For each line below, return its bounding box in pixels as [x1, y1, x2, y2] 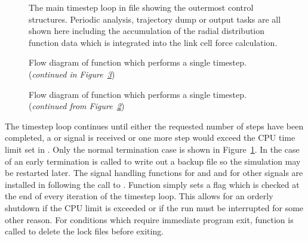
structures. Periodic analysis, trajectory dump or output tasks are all [29, 13, 281, 25]
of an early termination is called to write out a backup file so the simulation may [5, 155, 301, 167]
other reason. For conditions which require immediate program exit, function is [5, 213, 294, 225]
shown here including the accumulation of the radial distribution [29, 24, 265, 37]
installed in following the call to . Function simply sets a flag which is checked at [5, 178, 300, 190]
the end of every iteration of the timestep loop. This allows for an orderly [5, 190, 273, 202]
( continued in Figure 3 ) [29, 67, 115, 80]
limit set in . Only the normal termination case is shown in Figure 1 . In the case [5, 143, 300, 155]
